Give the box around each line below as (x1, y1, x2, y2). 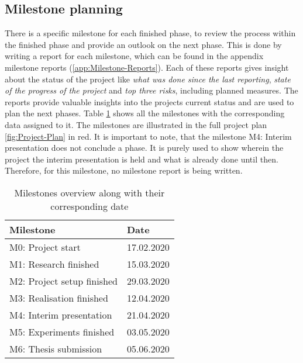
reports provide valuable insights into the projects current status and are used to (5, 95, 294, 108)
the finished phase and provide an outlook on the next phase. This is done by (5, 38, 282, 50)
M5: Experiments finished (9, 324, 115, 338)
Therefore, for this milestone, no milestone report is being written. (5, 164, 243, 177)
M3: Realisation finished (9, 291, 108, 305)
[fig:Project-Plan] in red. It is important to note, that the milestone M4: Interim (5, 130, 292, 142)
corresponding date (50, 199, 129, 213)
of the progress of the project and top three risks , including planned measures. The (5, 84, 298, 96)
